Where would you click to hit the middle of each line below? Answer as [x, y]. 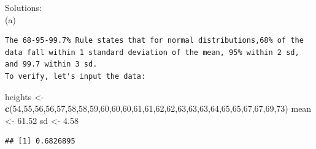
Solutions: [23, 7]
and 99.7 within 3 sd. [51, 64]
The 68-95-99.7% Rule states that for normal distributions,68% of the [154, 41]
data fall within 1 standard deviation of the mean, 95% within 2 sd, [152, 52]
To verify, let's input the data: [75, 76]
